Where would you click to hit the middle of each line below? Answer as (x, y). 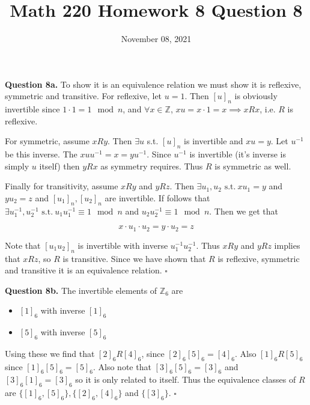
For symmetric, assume (47, 141)
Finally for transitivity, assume (62, 186)
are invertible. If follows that (157, 197)
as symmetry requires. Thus (152, 166)
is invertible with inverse (123, 245)
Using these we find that (50, 353)
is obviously (256, 96)
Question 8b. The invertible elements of (81, 290)
